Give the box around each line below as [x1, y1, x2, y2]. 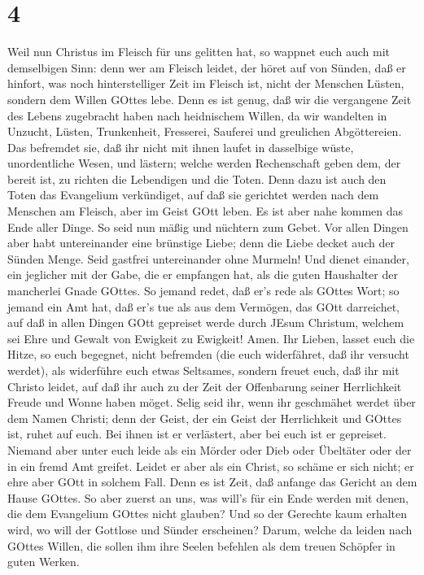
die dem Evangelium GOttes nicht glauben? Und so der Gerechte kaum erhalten [7, 505, 408, 522]
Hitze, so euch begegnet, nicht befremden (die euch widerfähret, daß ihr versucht [7, 346, 409, 363]
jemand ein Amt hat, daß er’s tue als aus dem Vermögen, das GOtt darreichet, [7, 298, 400, 315]
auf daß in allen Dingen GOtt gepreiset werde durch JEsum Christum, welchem [7, 314, 404, 331]
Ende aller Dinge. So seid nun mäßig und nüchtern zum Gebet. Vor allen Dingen [7, 218, 409, 235]
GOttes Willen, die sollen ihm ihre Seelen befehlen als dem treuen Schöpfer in [7, 537, 396, 554]
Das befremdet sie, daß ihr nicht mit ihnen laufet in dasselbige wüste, [7, 138, 354, 155]
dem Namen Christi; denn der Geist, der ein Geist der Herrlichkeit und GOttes [7, 409, 402, 426]
